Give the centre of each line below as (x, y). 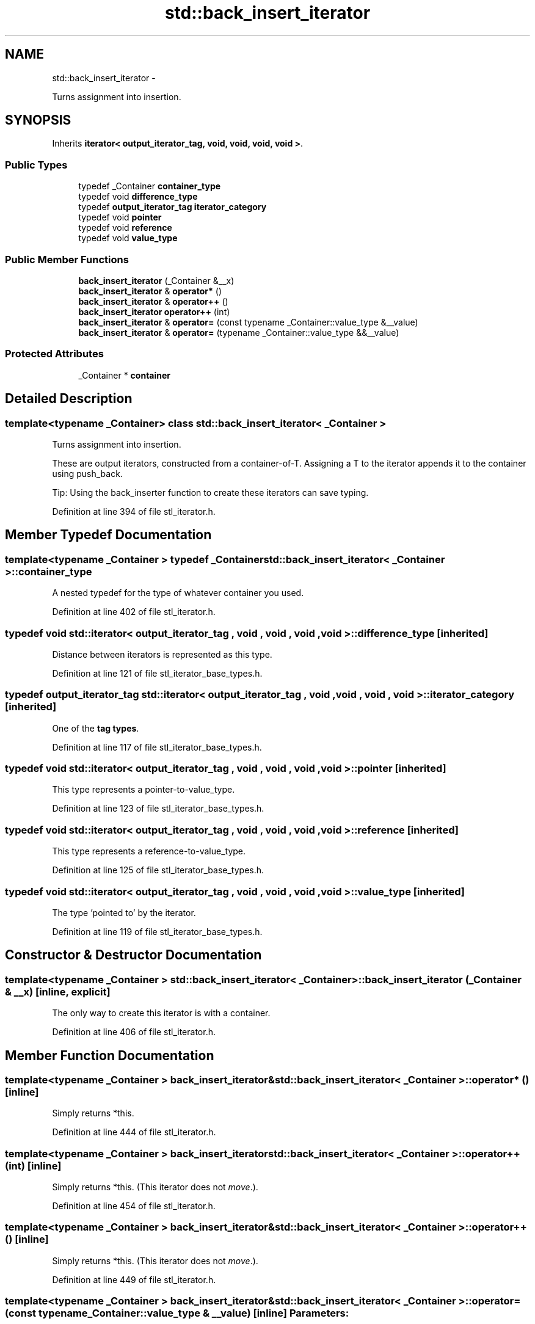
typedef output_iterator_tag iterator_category (173, 207)
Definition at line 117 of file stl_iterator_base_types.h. (157, 747)
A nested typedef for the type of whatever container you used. (178, 593)
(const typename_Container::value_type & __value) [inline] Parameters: (177, 1313)
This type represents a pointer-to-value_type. (144, 790)
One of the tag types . (96, 728)
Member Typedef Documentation (108, 535)
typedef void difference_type (138, 197)
